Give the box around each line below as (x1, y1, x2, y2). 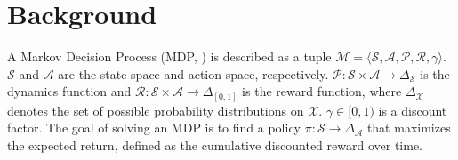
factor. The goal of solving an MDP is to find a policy (7, 118, 301, 137)
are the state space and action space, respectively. (58, 64, 329, 83)
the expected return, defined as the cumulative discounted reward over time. (7, 136, 422, 155)
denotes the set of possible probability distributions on (7, 100, 304, 119)
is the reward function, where (242, 82, 402, 100)
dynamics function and (7, 82, 132, 100)
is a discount (378, 100, 447, 119)
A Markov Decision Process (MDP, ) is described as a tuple (7, 47, 332, 66)
